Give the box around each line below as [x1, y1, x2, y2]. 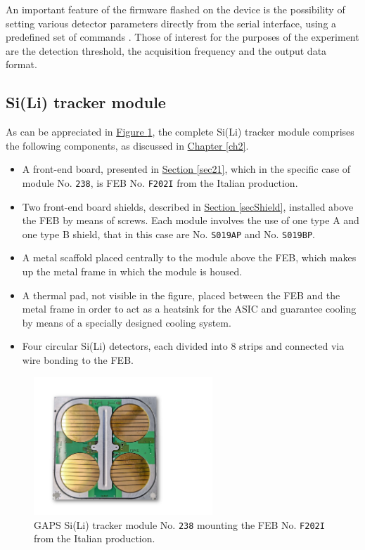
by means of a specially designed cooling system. [22, 315, 231, 329]
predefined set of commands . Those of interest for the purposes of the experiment [6, 30, 359, 44]
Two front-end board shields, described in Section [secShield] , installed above [22, 199, 354, 214]
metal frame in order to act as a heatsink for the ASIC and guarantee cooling [22, 301, 357, 316]
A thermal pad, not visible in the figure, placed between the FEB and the [22, 287, 340, 302]
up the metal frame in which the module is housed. [22, 264, 243, 279]
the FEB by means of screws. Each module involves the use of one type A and [22, 213, 359, 228]
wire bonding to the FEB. [22, 353, 134, 367]
